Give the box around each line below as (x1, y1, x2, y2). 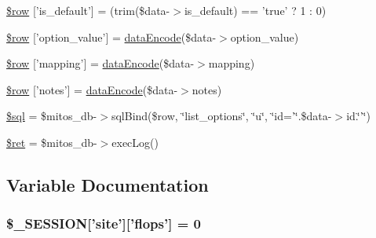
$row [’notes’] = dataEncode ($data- (6, 81, 178, 97)
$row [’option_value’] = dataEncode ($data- (6, 28, 217, 45)
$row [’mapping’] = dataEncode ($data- (6, 55, 195, 71)
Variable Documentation (6, 172, 209, 196)
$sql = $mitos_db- (6, 108, 97, 124)
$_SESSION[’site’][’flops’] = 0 (6, 214, 201, 233)
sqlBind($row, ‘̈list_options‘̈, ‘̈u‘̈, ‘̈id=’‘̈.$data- (111, 108, 332, 124)
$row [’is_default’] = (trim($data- (6, 2, 170, 18)
